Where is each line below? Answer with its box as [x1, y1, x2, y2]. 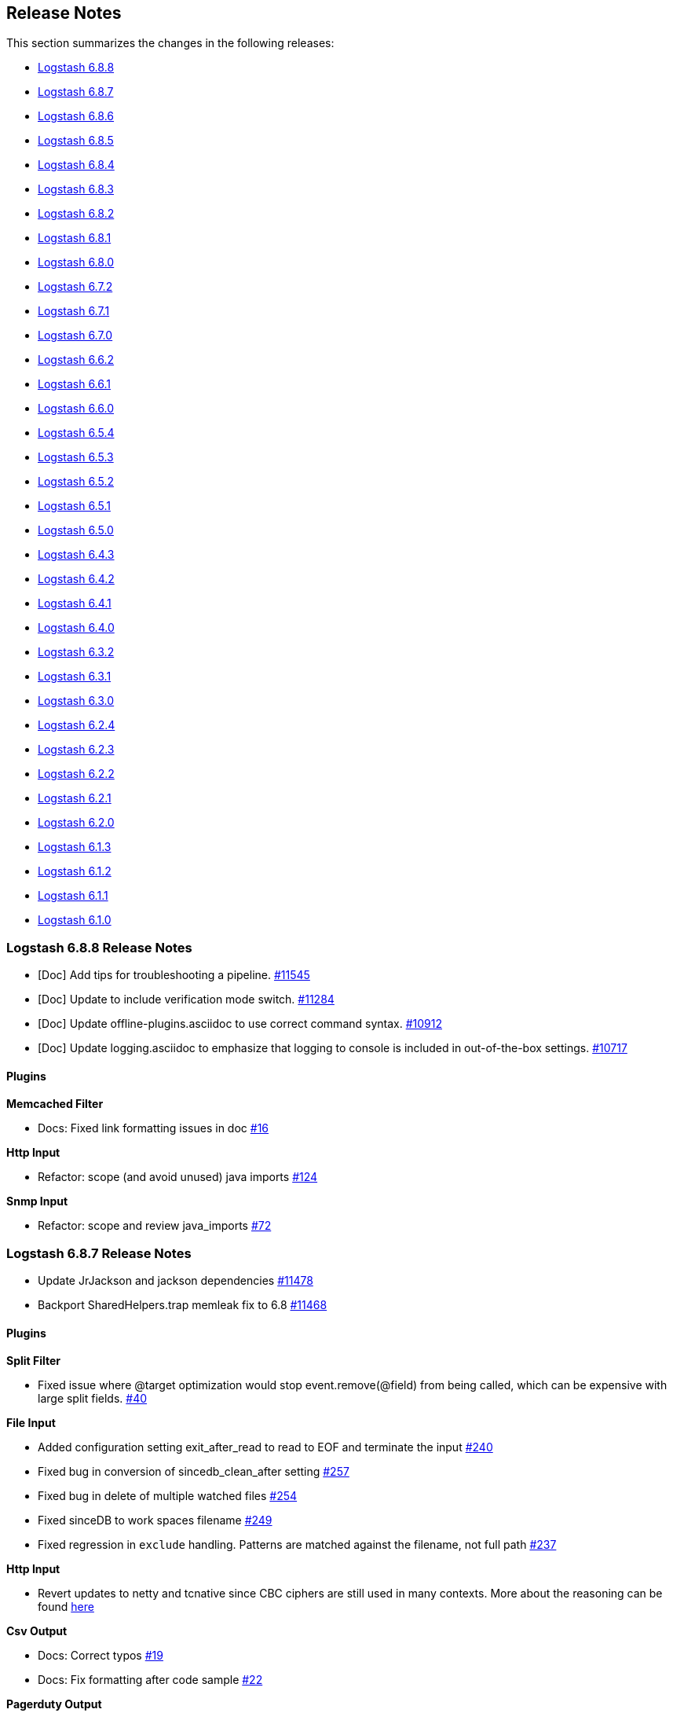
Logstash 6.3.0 [38, 694, 115, 708]
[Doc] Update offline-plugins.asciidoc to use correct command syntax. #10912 [38, 1017, 442, 1031]
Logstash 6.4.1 [38, 596, 112, 611]
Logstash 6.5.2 [38, 475, 114, 489]
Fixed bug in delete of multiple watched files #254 [38, 1489, 298, 1503]
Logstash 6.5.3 [38, 450, 114, 464]
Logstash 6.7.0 [38, 328, 113, 343]
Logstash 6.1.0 [38, 913, 112, 927]
